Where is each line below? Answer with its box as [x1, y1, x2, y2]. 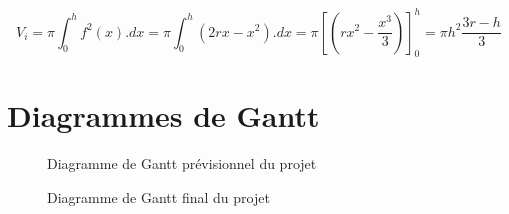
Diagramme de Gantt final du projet [47, 187, 270, 208]
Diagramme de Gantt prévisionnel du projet [47, 153, 317, 174]
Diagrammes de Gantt [7, 95, 320, 136]
